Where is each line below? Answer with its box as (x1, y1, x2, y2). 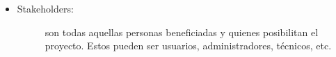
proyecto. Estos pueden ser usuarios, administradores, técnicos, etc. (45, 38, 332, 53)
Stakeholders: (17, 1, 74, 15)
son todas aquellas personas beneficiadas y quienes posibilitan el (45, 24, 319, 39)
